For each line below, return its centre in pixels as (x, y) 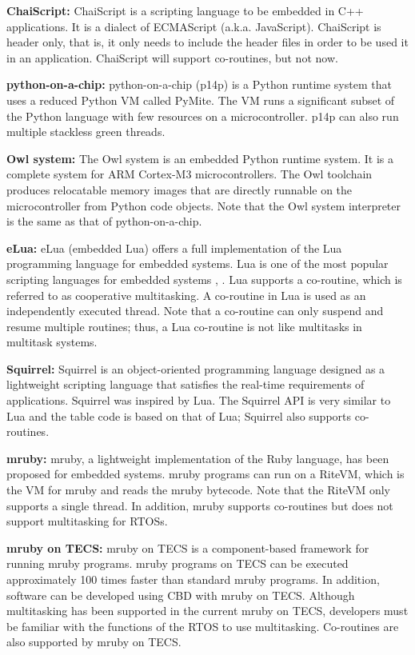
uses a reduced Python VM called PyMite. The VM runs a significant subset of (201, 100)
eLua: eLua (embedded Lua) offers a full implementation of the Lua (174, 248)
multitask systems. (52, 342)
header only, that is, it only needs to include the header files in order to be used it (207, 42)
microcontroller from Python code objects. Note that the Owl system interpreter (204, 205)
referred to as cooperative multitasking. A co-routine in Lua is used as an (186, 295)
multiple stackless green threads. (86, 132)
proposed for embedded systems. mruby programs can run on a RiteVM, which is (206, 474)
